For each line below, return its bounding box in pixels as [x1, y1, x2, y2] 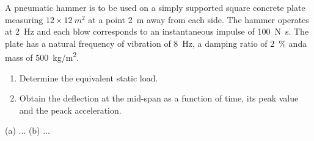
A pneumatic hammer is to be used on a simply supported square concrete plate [5, 1, 305, 13]
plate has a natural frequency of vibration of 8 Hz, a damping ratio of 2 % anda [5, 36, 307, 49]
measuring [5, 13, 43, 26]
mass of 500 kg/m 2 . [5, 49, 79, 64]
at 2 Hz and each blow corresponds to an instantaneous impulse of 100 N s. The [5, 25, 309, 38]
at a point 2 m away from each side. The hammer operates [88, 13, 309, 26]
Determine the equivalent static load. [19, 71, 158, 84]
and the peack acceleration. [19, 103, 122, 116]
